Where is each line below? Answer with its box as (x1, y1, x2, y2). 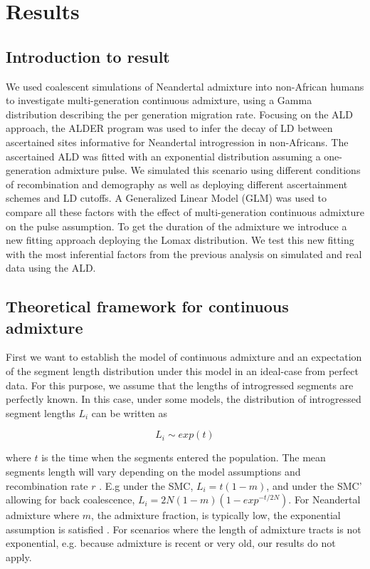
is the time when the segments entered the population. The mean (41, 450, 326, 465)
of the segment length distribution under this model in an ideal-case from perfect (6, 364, 359, 379)
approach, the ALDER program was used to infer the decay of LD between (6, 121, 333, 135)
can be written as (91, 405, 168, 420)
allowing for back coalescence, (6, 492, 135, 507)
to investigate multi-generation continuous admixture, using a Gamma (6, 93, 312, 108)
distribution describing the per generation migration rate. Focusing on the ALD (6, 106, 353, 121)
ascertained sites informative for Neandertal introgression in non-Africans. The (6, 134, 349, 149)
